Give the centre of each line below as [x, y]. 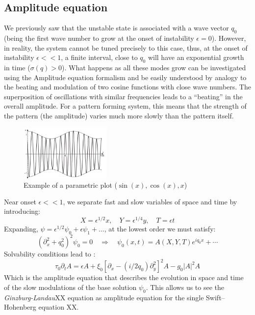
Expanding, [21, 228]
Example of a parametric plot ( [70, 185]
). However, [229, 38]
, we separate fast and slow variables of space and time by [150, 201]
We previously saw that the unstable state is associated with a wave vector [116, 28]
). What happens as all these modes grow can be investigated [154, 67]
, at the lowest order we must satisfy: [160, 228]
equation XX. [59, 307]
